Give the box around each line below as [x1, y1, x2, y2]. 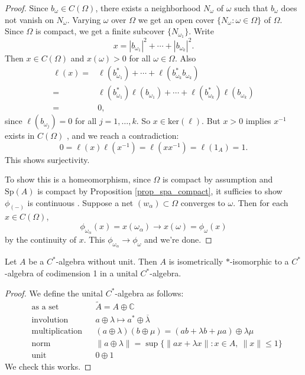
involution [31, 315, 69, 324]
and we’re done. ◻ [144, 233, 212, 246]
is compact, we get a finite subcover [35, 25, 165, 37]
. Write [189, 25, 215, 37]
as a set [31, 303, 59, 312]
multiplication [31, 327, 83, 335]
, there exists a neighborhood [95, 2, 201, 14]
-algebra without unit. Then [56, 255, 157, 268]
